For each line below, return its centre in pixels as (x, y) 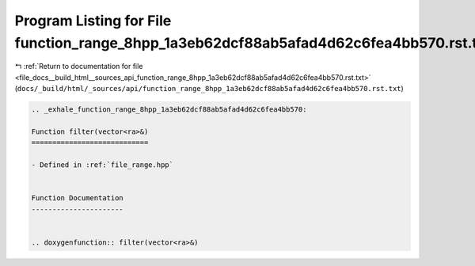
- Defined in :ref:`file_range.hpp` (103, 165)
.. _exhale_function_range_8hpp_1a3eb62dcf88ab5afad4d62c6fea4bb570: (169, 110)
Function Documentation (78, 198)
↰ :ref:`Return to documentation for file (79, 66)
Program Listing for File (93, 21)
